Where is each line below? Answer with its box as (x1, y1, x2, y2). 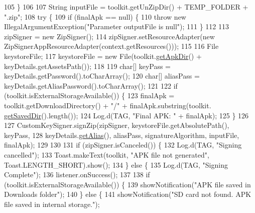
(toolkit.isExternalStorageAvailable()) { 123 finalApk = (4, 90, 175, 101)
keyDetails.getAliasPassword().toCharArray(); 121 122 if (4, 80, 178, 91)
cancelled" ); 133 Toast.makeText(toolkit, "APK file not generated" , (4, 149, 209, 160)
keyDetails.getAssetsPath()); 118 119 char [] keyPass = (4, 60, 171, 71)
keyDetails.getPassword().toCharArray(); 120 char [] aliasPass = (4, 70, 200, 81)
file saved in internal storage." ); (4, 198, 100, 209)
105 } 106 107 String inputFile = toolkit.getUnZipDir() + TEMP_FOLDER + (4, 2, 248, 12)
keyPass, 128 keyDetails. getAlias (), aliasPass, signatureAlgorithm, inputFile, (4, 129, 239, 140)
